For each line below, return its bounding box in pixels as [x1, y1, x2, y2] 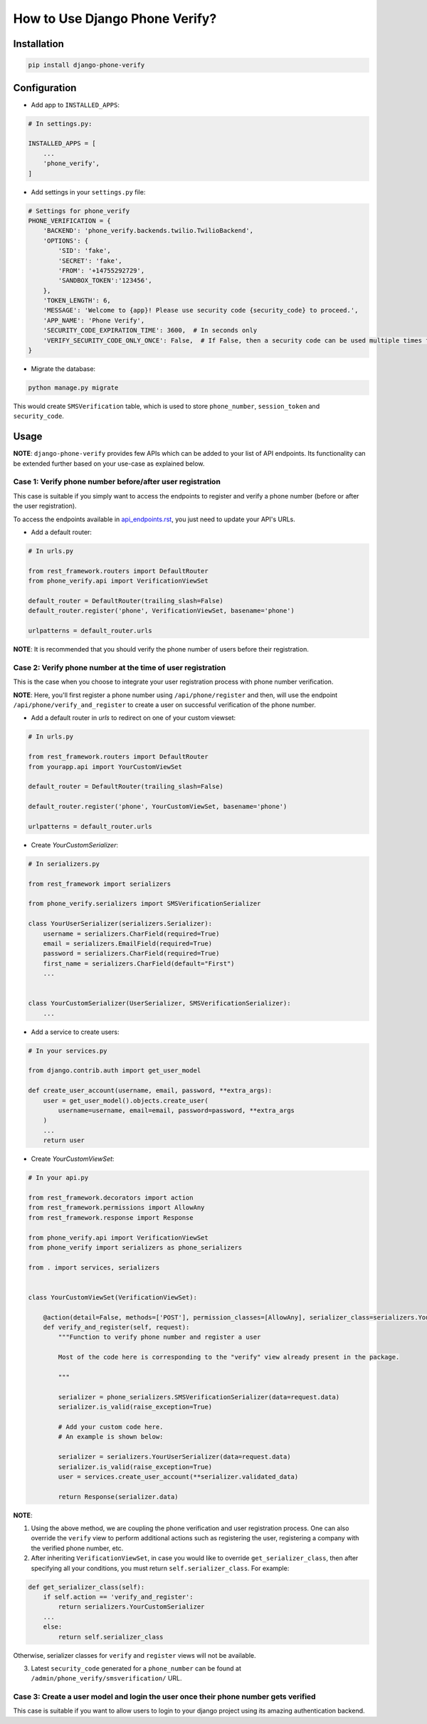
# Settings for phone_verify [28, 207, 130, 215]
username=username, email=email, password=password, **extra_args [58, 1107, 295, 1114]
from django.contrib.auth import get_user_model [28, 1067, 201, 1075]
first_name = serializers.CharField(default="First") [43, 959, 235, 968]
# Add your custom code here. [58, 1423, 164, 1431]
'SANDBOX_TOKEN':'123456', [58, 276, 152, 285]
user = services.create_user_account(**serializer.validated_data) [58, 1473, 299, 1480]
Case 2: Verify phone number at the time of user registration [13, 662, 226, 672]
